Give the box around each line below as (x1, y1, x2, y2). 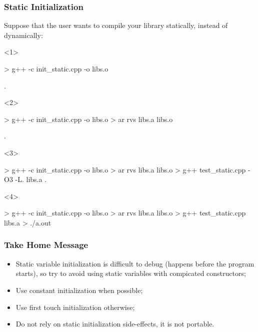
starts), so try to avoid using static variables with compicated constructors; (15, 268, 246, 278)
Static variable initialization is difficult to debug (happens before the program (15, 258, 254, 268)
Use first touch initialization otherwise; (15, 301, 135, 312)
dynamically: (4, 29, 43, 40)
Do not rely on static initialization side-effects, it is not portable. (15, 318, 214, 329)
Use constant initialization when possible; (15, 284, 143, 295)
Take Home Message (4, 238, 88, 251)
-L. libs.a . (15, 174, 47, 184)
